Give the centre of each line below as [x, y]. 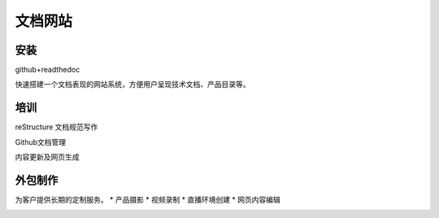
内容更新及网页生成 [47, 157]
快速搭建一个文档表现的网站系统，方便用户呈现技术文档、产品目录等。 [133, 85]
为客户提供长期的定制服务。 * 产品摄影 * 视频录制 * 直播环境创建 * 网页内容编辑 [148, 200]
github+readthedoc [48, 70]
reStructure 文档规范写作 [57, 127]
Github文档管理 [41, 142]
